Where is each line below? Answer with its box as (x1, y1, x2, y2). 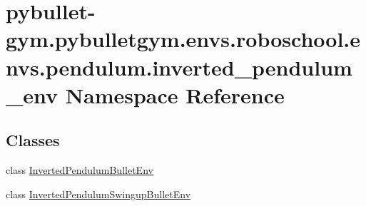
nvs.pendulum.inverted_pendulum (6, 52, 352, 81)
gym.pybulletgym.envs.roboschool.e (6, 24, 361, 53)
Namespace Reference (65, 80, 285, 109)
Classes (6, 129, 60, 151)
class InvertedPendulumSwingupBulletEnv (6, 186, 191, 201)
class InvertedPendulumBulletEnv (6, 163, 153, 177)
